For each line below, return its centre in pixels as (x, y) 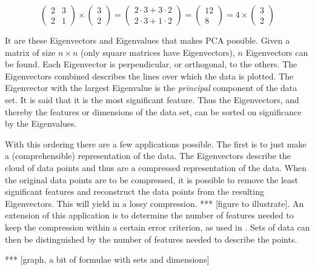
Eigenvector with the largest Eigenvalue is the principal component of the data (151, 88)
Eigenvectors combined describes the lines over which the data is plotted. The (149, 76)
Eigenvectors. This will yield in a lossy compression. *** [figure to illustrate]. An (154, 203)
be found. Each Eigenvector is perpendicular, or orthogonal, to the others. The (151, 64)
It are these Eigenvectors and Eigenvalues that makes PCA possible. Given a (148, 40)
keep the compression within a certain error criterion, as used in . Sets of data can (157, 227)
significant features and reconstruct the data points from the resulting (134, 191)
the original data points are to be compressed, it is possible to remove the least (152, 179)
